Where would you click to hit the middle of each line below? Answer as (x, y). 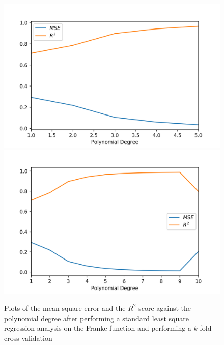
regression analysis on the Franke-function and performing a (98, 328)
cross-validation (28, 338)
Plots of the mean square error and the (65, 308)
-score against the (164, 308)
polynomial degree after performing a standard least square (96, 318)
